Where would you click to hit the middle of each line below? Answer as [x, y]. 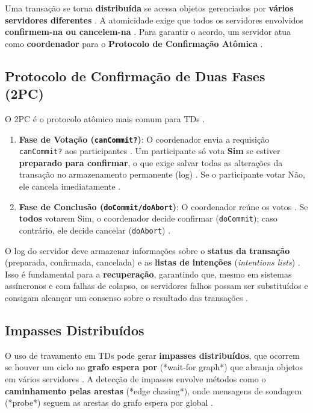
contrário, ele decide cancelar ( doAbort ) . [95, 230]
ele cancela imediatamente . [70, 186]
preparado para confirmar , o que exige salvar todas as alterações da [151, 162]
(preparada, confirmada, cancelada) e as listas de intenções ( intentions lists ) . [153, 262]
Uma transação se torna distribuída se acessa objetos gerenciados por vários [149, 8]
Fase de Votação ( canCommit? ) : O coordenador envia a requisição [144, 139]
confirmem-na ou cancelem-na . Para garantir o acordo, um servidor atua [148, 32]
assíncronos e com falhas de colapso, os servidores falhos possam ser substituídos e [156, 286]
